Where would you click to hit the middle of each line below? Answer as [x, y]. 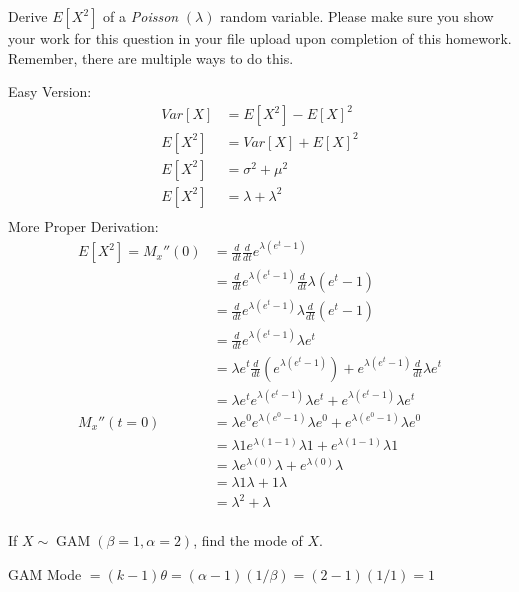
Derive [28, 16]
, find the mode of [248, 540]
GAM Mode [45, 573]
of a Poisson [141, 16]
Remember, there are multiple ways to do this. [151, 57]
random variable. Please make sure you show [357, 16]
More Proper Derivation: [83, 225]
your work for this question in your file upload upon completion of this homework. [260, 38]
